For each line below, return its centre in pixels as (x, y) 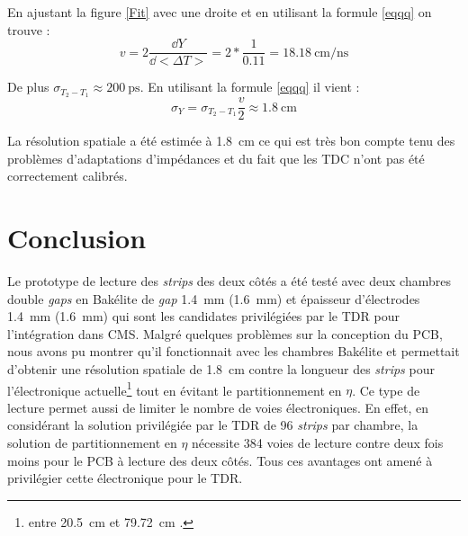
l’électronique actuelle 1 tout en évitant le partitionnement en (175, 389)
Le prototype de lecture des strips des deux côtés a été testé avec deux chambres (229, 281)
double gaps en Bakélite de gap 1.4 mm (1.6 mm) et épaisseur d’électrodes (214, 298)
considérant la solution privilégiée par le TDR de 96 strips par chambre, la (213, 425)
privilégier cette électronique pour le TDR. (125, 478)
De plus (28, 87)
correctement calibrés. (67, 176)
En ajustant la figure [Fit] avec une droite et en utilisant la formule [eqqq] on (220, 12)
